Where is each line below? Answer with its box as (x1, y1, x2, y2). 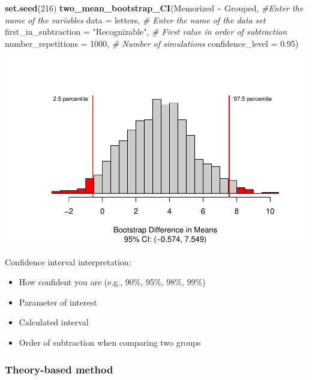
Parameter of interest (19, 295, 97, 308)
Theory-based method (5, 361, 113, 376)
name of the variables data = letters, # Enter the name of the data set (5, 13, 266, 26)
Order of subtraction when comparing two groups (19, 336, 201, 349)
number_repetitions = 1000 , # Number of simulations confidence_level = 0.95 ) (5, 37, 299, 49)
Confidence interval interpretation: (5, 255, 131, 268)
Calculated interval (19, 316, 89, 328)
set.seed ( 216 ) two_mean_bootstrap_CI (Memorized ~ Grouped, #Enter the (5, 2, 304, 14)
